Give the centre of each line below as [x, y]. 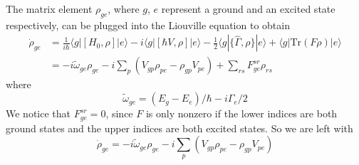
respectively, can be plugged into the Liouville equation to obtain [148, 25]
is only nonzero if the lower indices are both [241, 113]
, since [119, 113]
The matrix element [49, 9]
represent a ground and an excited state [248, 9]
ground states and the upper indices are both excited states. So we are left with [179, 128]
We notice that [38, 113]
